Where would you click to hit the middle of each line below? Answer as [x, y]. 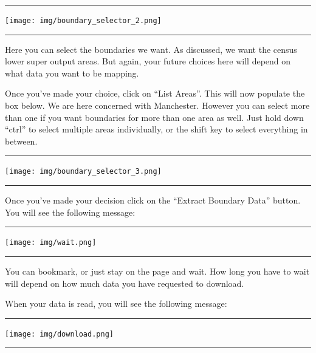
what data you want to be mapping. [72, 73]
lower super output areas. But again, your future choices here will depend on [148, 61]
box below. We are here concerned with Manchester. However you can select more [157, 105]
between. [21, 141]
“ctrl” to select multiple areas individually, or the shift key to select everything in [156, 129]
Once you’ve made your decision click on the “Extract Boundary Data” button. [153, 200]
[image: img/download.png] [59, 334]
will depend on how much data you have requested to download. [125, 283]
